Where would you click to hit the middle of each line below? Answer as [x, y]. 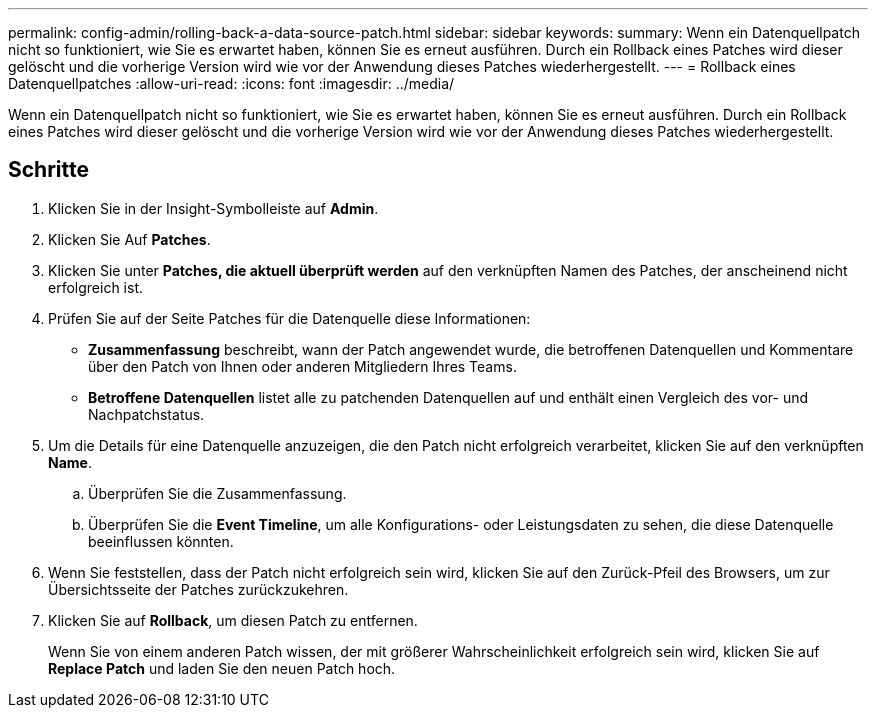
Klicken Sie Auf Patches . [129, 239]
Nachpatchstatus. [146, 414]
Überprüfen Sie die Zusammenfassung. [217, 493]
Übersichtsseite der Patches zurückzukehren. [198, 589]
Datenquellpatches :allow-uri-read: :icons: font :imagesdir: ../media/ [231, 83]
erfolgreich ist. [95, 287]
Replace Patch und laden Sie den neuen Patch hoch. [222, 668]
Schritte [48, 170]
